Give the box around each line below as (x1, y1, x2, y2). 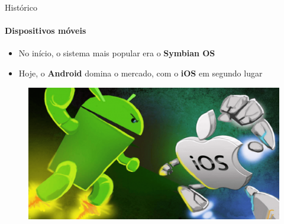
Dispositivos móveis (5, 24, 86, 37)
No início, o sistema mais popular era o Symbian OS (18, 47, 215, 59)
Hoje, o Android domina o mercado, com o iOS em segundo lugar (18, 66, 263, 79)
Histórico (5, 1, 37, 13)
